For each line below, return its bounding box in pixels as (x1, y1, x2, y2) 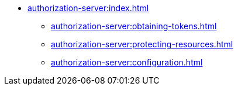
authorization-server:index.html (27, 3, 149, 13)
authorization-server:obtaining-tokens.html (51, 21, 217, 31)
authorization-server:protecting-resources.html (51, 39, 233, 49)
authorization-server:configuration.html (51, 57, 203, 67)
